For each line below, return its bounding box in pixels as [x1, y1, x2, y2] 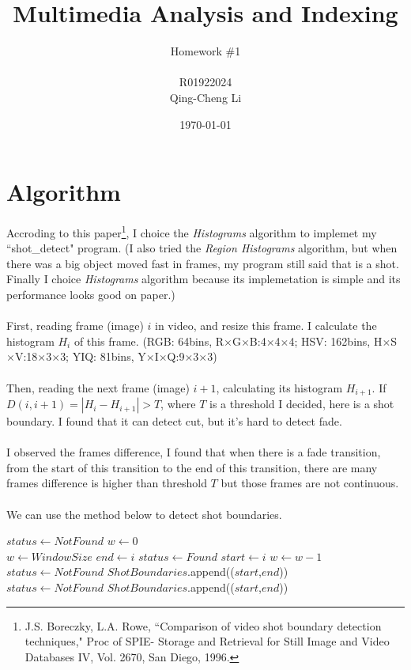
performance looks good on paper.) [6, 286, 175, 303]
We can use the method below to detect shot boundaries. [6, 505, 282, 522]
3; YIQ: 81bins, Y [60, 348, 146, 365]
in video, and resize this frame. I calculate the [155, 317, 377, 334]
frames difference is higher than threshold [6, 475, 207, 491]
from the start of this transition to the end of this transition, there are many [6, 459, 378, 475]
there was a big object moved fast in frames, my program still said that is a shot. [6, 255, 399, 271]
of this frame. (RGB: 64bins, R [74, 332, 224, 349]
